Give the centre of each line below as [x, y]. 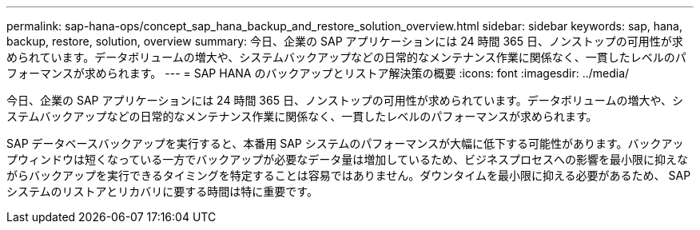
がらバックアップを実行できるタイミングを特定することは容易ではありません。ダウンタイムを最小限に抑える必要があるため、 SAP [349, 175]
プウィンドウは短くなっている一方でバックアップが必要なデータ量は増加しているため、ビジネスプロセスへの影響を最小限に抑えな [347, 159]
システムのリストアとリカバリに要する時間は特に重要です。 [162, 191]
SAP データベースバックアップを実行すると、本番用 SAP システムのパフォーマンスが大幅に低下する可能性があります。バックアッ [345, 143]
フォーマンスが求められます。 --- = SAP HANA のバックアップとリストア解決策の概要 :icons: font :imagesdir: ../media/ [318, 73]
